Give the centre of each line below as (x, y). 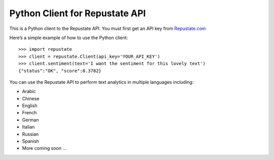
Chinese (31, 99)
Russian (30, 134)
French (29, 113)
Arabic (29, 91)
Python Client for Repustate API (78, 13)
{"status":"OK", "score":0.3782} (60, 71)
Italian (28, 127)
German (30, 120)
